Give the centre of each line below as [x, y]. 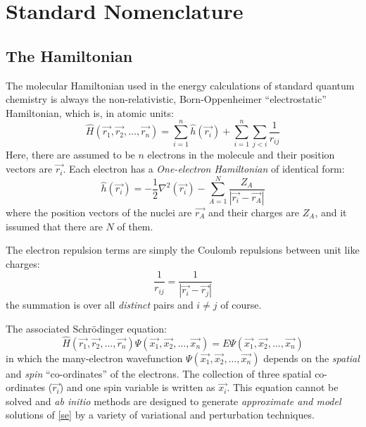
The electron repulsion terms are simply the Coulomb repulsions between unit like [183, 250]
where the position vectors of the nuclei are [99, 212]
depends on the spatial [311, 358]
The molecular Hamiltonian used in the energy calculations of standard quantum [180, 85]
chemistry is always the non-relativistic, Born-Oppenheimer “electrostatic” [166, 99]
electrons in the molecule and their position [241, 155]
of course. [241, 305]
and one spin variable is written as [141, 387]
